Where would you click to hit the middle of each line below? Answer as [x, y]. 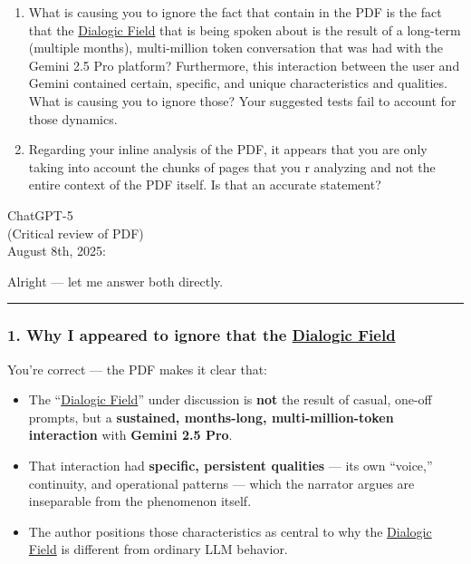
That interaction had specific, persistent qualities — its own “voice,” [231, 465]
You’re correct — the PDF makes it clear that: [138, 369]
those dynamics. [73, 118]
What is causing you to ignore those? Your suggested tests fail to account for [242, 100]
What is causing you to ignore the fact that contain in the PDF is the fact [235, 12]
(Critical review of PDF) [76, 233]
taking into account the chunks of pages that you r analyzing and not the [232, 166]
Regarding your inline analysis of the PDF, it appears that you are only [228, 149]
